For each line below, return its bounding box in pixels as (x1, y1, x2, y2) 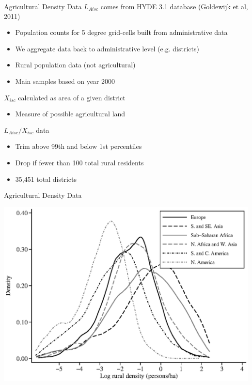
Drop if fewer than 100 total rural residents (15, 157, 144, 167)
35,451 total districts (15, 174, 77, 184)
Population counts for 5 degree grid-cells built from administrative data (15, 27, 228, 37)
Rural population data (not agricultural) (15, 60, 136, 70)
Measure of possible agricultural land (15, 109, 126, 119)
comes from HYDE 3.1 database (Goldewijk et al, (100, 1, 248, 11)
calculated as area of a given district (18, 92, 126, 102)
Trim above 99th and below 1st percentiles (15, 141, 142, 151)
